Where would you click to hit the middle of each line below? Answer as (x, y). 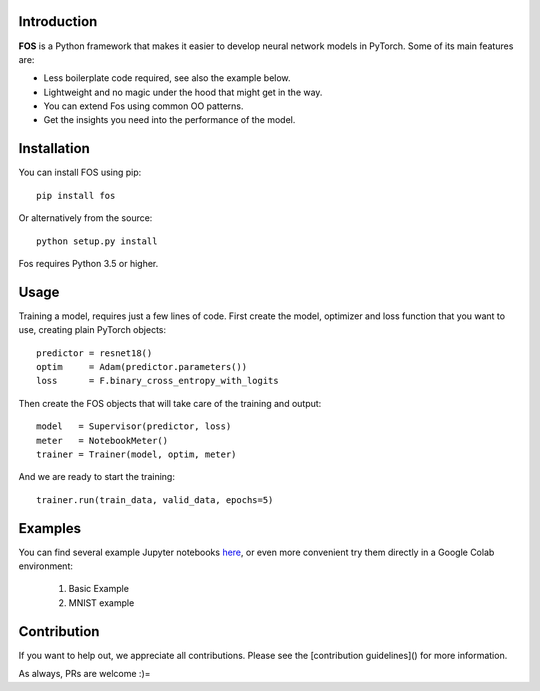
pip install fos (76, 195)
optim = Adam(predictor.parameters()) (142, 367)
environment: (46, 566)
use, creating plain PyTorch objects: (92, 330)
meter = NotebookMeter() (102, 440)
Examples (50, 528)
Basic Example (99, 589)
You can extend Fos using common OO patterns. (143, 106)
